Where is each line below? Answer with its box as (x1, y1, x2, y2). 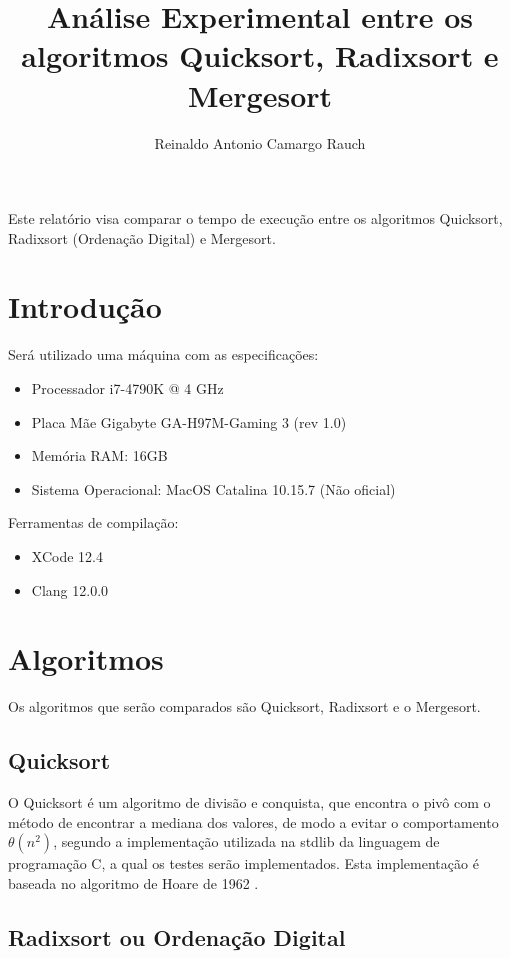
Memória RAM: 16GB (31, 445, 168, 466)
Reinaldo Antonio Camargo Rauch (154, 132, 366, 153)
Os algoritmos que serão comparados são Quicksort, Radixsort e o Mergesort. (8, 696, 481, 717)
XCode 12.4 (31, 545, 103, 566)
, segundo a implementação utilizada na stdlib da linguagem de (53, 831, 440, 852)
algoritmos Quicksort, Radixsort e (21, 35, 499, 76)
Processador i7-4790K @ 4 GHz (31, 378, 224, 398)
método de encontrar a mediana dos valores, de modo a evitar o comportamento (8, 811, 499, 832)
